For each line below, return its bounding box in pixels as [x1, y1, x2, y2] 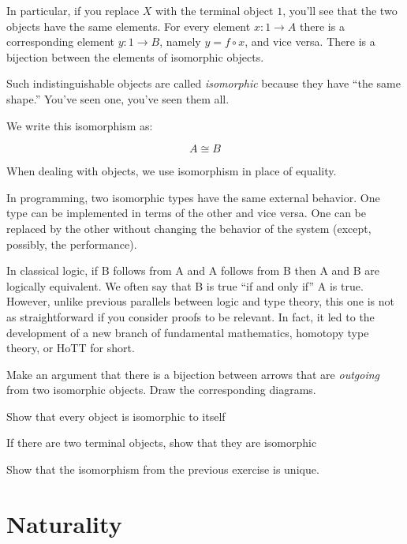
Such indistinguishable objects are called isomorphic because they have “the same [6, 75, 401, 92]
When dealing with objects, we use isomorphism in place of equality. [6, 163, 337, 179]
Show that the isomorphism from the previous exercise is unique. [6, 461, 319, 478]
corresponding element [6, 33, 115, 50]
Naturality [6, 507, 122, 539]
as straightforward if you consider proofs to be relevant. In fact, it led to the [6, 308, 375, 325]
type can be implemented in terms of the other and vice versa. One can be [6, 204, 367, 221]
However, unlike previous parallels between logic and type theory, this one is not [6, 293, 395, 310]
